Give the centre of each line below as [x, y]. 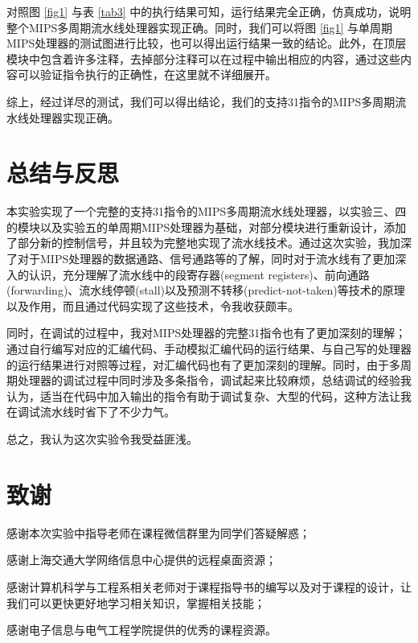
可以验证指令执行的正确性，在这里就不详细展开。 [147, 74]
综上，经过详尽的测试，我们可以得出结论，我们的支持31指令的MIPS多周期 [201, 101]
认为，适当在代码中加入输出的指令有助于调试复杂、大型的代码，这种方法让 [203, 396]
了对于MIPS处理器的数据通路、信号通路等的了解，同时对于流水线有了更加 [201, 259]
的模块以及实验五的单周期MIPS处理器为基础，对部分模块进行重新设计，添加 [207, 227]
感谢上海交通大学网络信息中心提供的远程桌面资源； [141, 560]
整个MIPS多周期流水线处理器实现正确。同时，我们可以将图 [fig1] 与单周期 [200, 27]
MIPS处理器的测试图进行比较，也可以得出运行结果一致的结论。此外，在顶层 [207, 43]
